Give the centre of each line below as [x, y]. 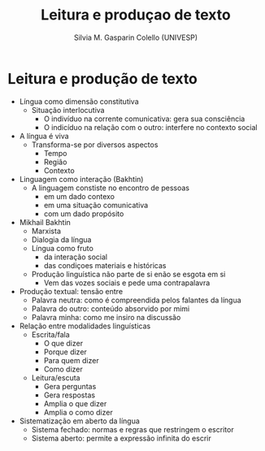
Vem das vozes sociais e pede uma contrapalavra [127, 283]
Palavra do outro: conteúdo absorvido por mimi [111, 308]
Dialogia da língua [61, 239]
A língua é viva [44, 136]
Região [55, 162]
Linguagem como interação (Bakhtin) [81, 179]
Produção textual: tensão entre [71, 291]
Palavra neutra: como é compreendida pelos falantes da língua [136, 300]
